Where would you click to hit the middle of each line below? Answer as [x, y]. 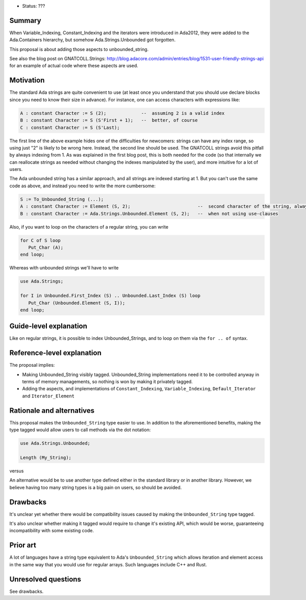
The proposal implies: [32, 365]
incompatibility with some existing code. [52, 531]
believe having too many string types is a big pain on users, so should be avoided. [96, 487]
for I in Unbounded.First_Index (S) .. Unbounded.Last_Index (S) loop [110, 296]
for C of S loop [41, 240]
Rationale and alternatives [52, 410]
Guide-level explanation [48, 326]
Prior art [23, 545]
